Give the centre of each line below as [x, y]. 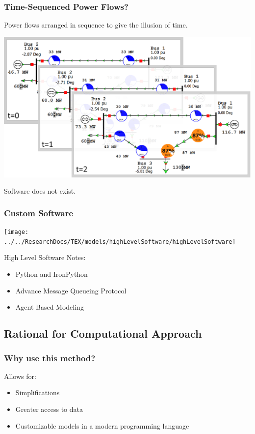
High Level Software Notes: [45, 257]
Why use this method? [50, 358]
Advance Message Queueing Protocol [71, 290]
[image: [16, 232]
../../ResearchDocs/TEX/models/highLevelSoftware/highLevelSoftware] [120, 242]
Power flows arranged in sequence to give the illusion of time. [96, 25]
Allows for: [20, 376]
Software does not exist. [40, 191]
